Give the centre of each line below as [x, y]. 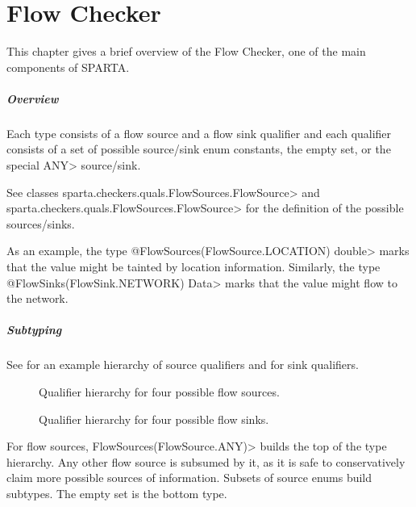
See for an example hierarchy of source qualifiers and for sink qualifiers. [183, 365]
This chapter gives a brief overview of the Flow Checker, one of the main [186, 51]
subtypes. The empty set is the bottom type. [117, 493]
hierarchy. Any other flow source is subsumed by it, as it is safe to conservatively [206, 461]
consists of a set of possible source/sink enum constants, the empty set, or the [199, 149]
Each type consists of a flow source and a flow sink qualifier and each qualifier [199, 133]
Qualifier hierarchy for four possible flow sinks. [154, 419]
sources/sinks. [41, 223]
